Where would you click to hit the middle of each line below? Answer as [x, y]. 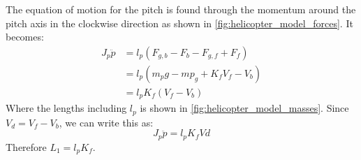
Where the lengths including [66, 108]
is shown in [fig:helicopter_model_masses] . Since [244, 108]
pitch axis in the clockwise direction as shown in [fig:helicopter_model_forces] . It [179, 23]
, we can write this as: [106, 122]
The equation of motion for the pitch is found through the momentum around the [181, 9]
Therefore [26, 146]
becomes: [25, 37]
